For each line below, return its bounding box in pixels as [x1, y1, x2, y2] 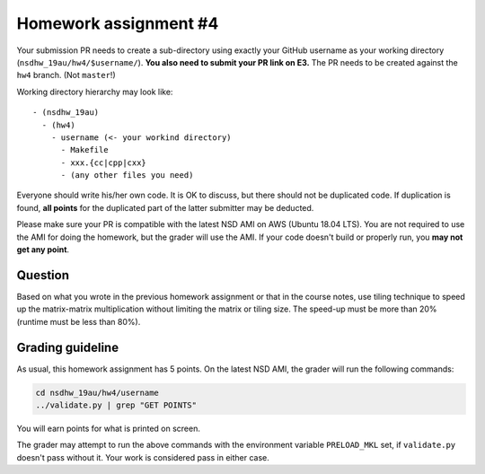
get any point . [16, 244, 70, 255]
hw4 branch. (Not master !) [16, 70, 116, 81]
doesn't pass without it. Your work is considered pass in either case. [16, 452, 269, 462]
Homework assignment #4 [16, 13, 219, 33]
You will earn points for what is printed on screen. [16, 423, 201, 434]
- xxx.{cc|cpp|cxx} [60, 157, 147, 168]
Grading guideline [16, 339, 119, 355]
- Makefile [60, 145, 109, 155]
